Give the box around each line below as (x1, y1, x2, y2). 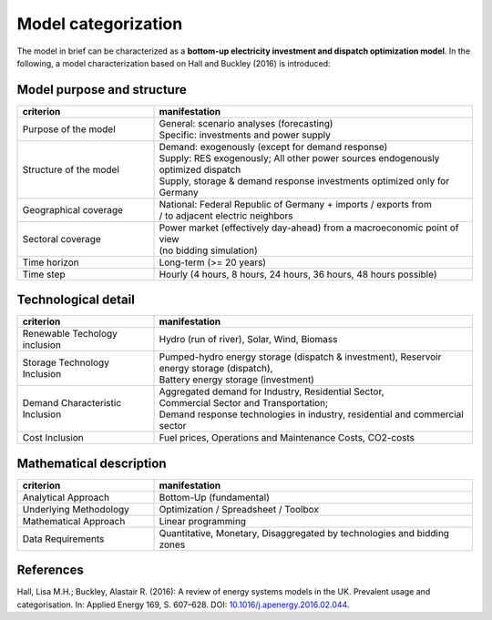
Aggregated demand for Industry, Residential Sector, (159, 385, 384, 398)
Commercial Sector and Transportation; (159, 397, 329, 410)
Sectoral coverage (22, 232, 102, 245)
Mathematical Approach (22, 514, 126, 527)
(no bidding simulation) (159, 244, 259, 257)
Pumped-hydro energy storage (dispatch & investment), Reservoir (159, 351, 442, 363)
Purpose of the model (22, 123, 116, 136)
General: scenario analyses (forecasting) (159, 117, 333, 129)
